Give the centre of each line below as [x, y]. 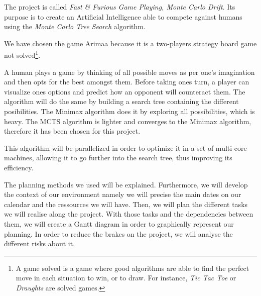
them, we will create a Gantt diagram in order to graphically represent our [119, 223]
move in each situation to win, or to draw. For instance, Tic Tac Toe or [126, 278]
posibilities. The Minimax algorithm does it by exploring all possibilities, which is [129, 111]
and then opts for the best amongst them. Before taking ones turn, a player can [127, 82]
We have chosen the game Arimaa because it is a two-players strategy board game [130, 43]
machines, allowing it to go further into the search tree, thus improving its [118, 158]
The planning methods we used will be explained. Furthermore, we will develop [126, 184]
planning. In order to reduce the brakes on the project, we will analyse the [118, 233]
